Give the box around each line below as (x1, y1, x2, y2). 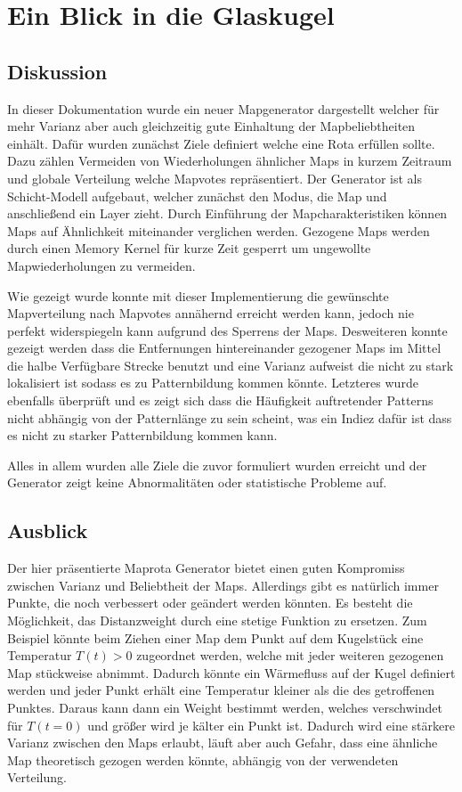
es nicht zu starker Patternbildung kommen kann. (7, 426, 278, 445)
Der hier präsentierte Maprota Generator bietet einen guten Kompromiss (7, 559, 405, 577)
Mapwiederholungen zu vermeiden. (7, 256, 196, 274)
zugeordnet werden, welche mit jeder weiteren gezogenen (136, 646, 444, 665)
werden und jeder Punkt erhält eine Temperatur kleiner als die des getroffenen (7, 681, 435, 699)
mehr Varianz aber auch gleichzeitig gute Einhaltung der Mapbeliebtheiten (7, 117, 416, 135)
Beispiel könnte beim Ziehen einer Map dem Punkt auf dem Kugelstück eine (7, 628, 424, 647)
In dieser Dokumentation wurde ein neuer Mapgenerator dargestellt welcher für (7, 99, 440, 118)
